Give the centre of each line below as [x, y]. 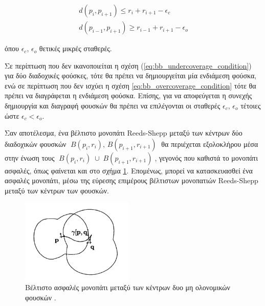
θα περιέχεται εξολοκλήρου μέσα [210, 144]
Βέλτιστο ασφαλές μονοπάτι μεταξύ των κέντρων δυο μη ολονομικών [128, 287]
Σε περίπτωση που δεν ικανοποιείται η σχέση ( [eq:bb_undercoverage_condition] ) [128, 65]
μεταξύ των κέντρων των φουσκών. [57, 190]
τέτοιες [251, 106]
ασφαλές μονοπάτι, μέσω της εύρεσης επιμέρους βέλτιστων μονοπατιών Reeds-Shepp [131, 180]
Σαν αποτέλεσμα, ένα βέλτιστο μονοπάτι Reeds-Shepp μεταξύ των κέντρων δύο [124, 133]
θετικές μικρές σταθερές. [75, 48]
